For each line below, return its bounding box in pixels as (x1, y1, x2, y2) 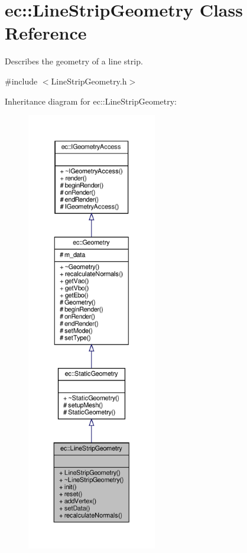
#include (5, 74, 38, 87)
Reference (5, 21, 87, 45)
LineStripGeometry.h (51, 74, 127, 87)
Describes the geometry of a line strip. (5, 55, 143, 67)
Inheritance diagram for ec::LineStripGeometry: (5, 95, 177, 107)
